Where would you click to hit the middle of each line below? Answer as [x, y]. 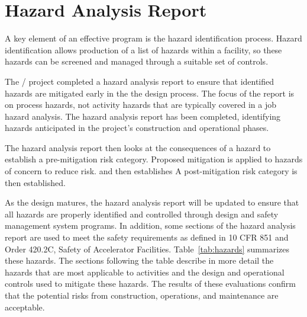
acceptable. [25, 307]
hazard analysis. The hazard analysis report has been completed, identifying [143, 116]
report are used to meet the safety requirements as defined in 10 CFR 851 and [147, 237]
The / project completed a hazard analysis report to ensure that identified [140, 81]
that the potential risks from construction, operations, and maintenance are [142, 295]
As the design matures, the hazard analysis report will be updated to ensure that [152, 202]
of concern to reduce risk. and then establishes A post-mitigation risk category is [151, 171]
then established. [35, 182]
